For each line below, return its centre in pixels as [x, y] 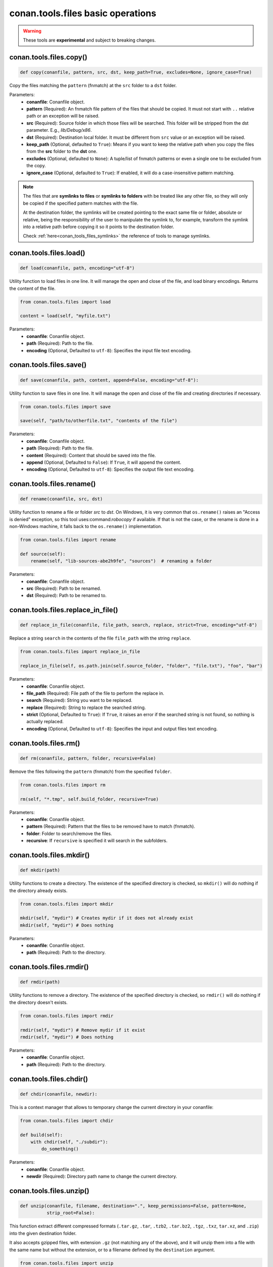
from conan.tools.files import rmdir [67, 1016]
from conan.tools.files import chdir [67, 1121]
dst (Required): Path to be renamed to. [67, 595]
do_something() [60, 1149]
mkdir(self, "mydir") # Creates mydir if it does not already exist [107, 918]
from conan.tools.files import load [65, 302]
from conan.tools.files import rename [68, 540]
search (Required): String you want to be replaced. [79, 700]
